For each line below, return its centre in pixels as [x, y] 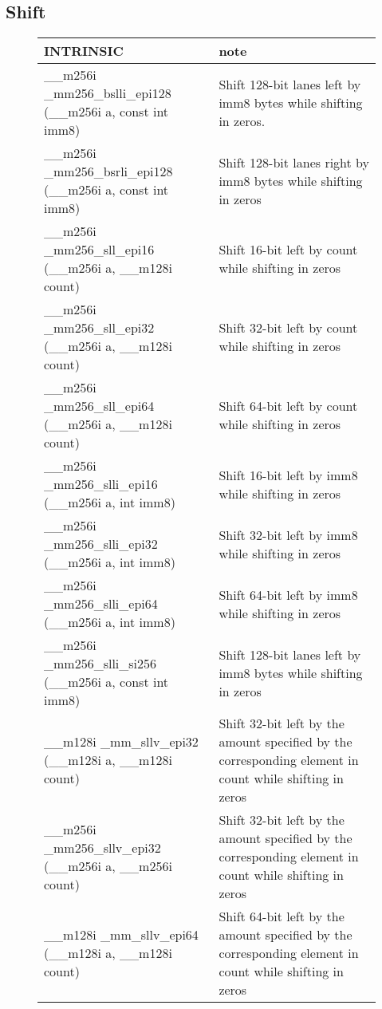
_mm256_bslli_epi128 [108, 93]
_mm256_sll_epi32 [99, 328]
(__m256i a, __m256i [108, 865]
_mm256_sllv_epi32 [102, 847]
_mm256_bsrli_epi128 [108, 171]
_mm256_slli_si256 [100, 664]
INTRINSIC [84, 51]
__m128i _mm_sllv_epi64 [121, 935]
